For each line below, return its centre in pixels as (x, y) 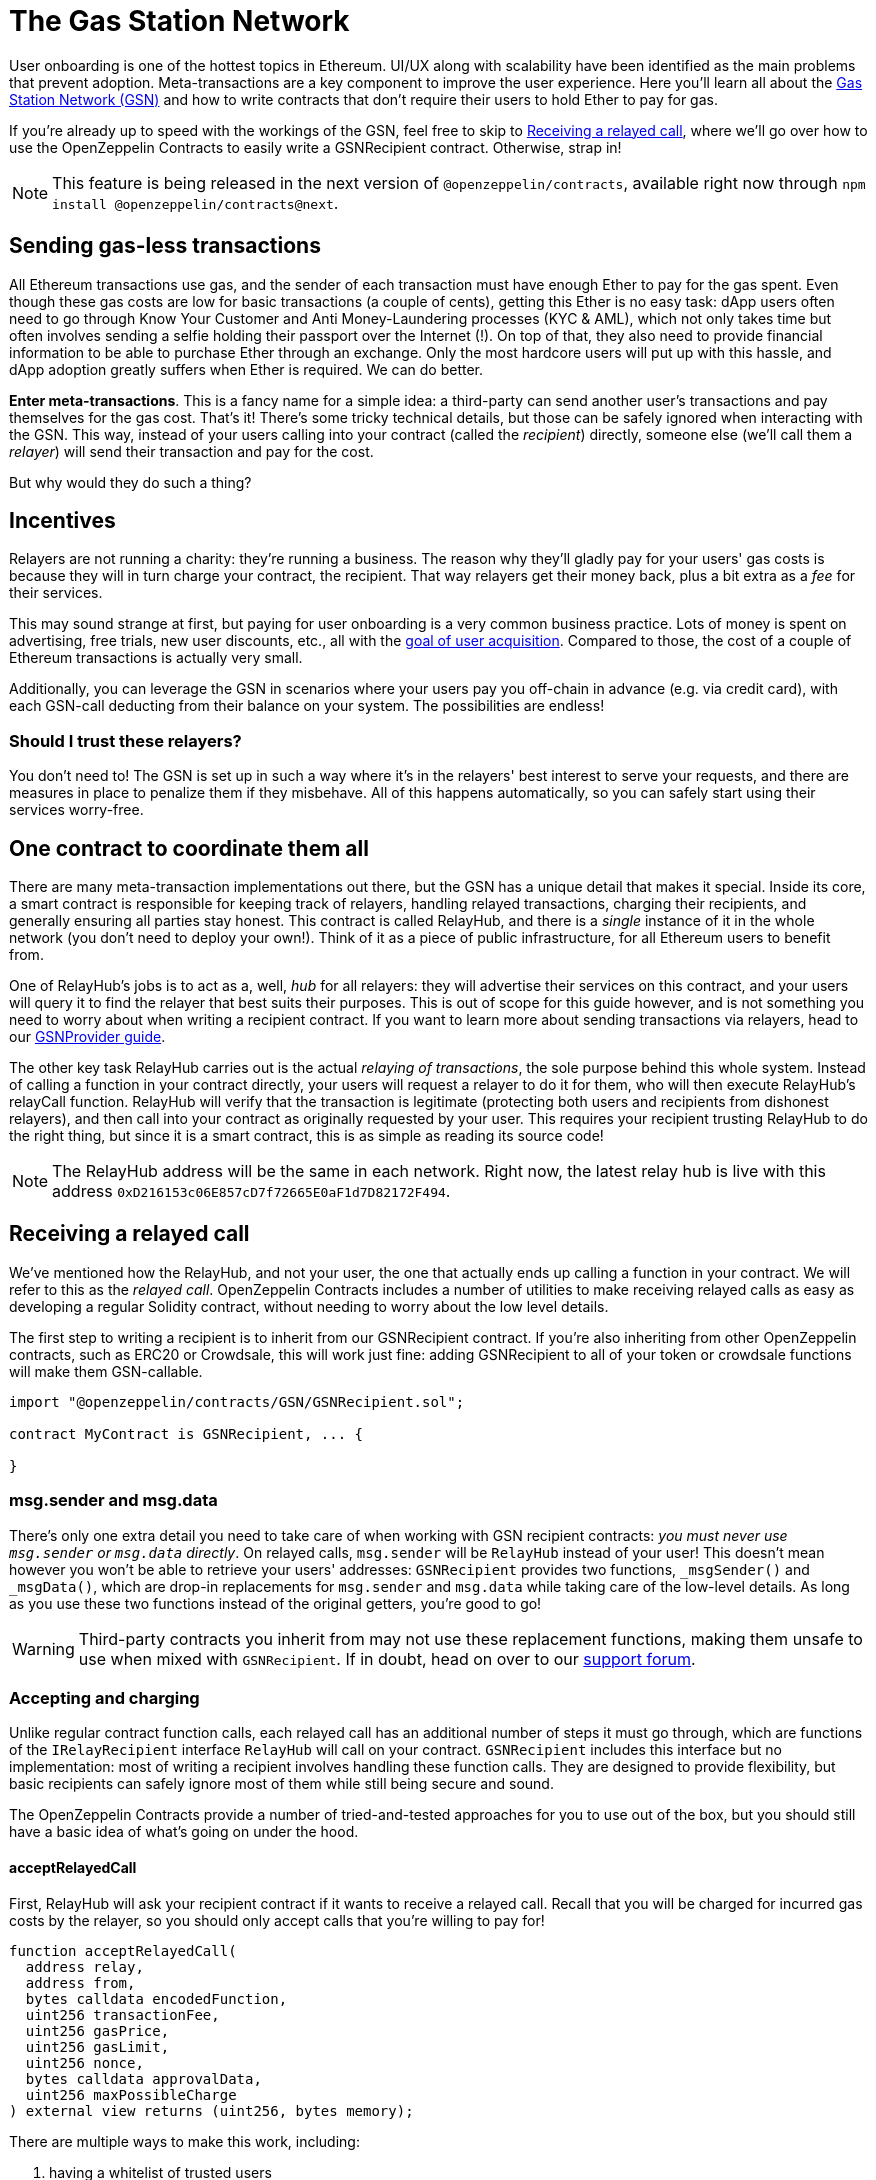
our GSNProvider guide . (87, 1037)
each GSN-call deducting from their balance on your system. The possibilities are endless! (307, 706)
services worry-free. (76, 810)
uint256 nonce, (84, 2062)
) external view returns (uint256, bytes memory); (211, 2110)
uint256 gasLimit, (97, 2046)
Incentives (62, 521)
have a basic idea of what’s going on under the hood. (184, 1832)
